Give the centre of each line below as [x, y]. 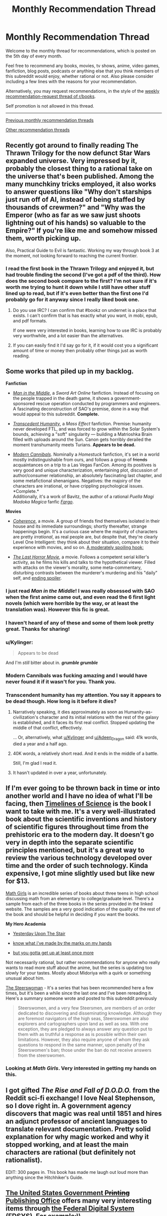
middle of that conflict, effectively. [48, 728]
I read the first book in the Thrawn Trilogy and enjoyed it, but [80, 268]
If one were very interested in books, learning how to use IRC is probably [87, 330]
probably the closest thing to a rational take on [79, 169]
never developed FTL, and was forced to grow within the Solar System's [86, 429]
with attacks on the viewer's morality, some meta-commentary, [77, 567]
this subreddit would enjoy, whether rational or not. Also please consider [80, 76]
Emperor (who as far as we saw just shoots [73, 215]
